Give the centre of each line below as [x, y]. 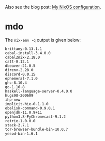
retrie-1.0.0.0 [20, 121]
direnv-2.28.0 [19, 70]
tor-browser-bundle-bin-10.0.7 [37, 129]
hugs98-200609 [19, 95]
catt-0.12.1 [17, 62]
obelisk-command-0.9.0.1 [30, 108]
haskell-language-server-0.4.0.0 [39, 91]
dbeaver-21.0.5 [20, 66]
